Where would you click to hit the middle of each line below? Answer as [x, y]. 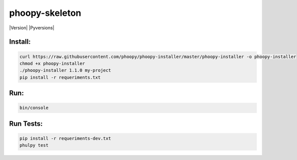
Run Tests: [26, 124]
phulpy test [34, 145]
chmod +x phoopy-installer [52, 63]
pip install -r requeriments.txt [60, 77]
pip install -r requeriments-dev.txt [65, 138]
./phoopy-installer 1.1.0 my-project [65, 70]
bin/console [34, 108]
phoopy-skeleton [45, 13]
